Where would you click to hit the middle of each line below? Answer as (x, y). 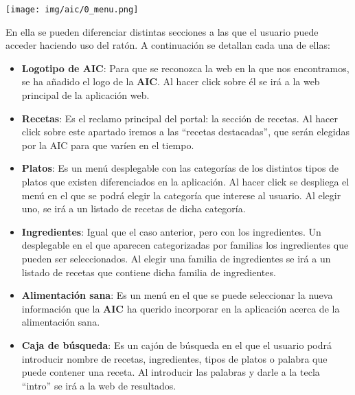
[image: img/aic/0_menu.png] (72, 10)
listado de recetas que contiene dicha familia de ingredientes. (149, 272)
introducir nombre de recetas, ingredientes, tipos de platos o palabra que (174, 358)
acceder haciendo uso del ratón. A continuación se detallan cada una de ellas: (168, 45)
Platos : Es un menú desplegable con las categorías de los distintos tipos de (180, 168)
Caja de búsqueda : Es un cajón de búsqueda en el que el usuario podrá (176, 345)
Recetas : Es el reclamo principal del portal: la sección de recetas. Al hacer (180, 118)
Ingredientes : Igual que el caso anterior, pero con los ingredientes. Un (171, 231)
